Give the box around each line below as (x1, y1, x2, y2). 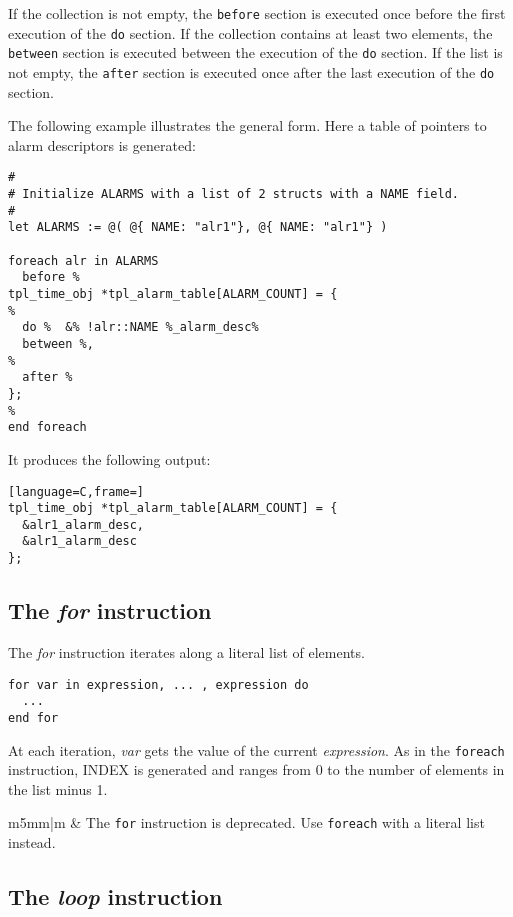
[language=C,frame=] (8, 484, 145, 499)
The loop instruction (8, 881, 223, 912)
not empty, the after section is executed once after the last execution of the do (8, 61, 495, 82)
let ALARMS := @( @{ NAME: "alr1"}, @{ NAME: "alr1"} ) (8, 220, 388, 235)
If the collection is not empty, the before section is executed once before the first (8, 3, 506, 23)
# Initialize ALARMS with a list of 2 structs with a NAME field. (8, 187, 460, 202)
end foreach (8, 420, 87, 435)
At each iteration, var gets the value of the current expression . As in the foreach (8, 739, 505, 760)
